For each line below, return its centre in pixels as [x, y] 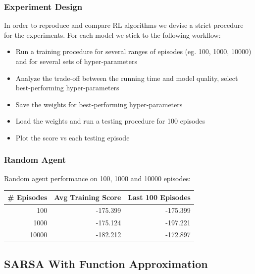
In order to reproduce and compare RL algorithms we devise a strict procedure [124, 25]
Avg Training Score [88, 197]
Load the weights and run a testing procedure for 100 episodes [110, 121]
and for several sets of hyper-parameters [76, 61]
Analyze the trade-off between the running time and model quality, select [127, 78]
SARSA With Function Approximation [106, 263]
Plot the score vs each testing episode [73, 137]
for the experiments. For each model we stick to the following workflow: [112, 34]
